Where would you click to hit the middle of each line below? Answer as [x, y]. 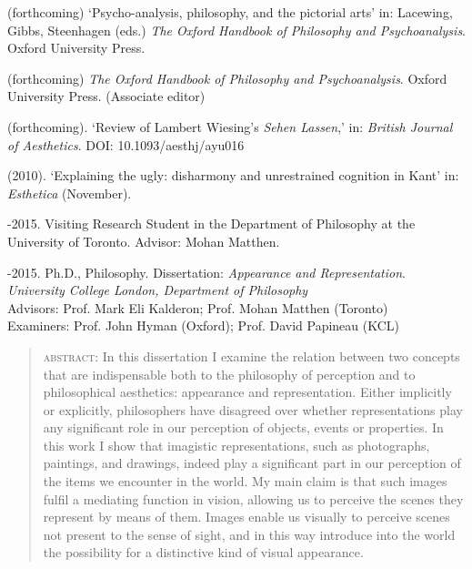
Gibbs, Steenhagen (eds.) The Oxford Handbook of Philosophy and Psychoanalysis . [237, 30]
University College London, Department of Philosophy [158, 290]
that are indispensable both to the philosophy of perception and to [229, 374]
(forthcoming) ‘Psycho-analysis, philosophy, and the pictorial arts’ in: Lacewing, [230, 12]
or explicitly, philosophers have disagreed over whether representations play [253, 409]
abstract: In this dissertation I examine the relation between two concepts [251, 356]
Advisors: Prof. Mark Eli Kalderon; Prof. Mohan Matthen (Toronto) [198, 307]
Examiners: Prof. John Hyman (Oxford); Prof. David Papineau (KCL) [204, 325]
